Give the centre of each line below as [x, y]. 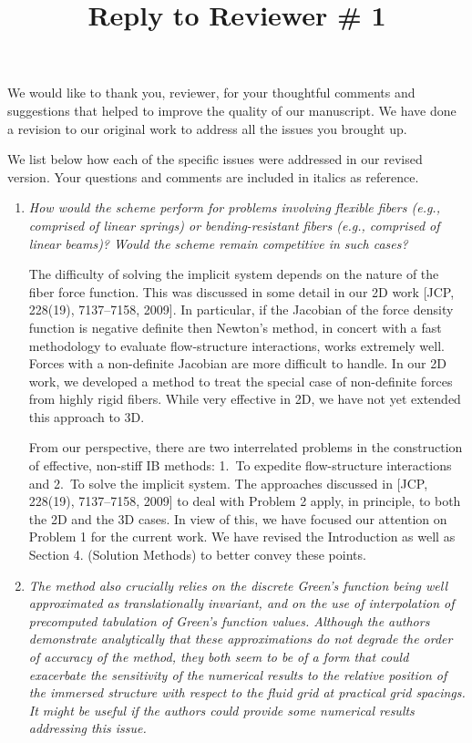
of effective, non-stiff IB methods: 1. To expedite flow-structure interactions [240, 465]
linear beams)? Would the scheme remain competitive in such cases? [218, 243]
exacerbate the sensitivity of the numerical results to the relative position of [238, 674]
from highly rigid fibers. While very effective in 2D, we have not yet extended [245, 399]
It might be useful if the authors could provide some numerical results [221, 710]
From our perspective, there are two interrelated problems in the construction [246, 447]
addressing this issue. [87, 728]
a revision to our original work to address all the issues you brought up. [207, 128]
